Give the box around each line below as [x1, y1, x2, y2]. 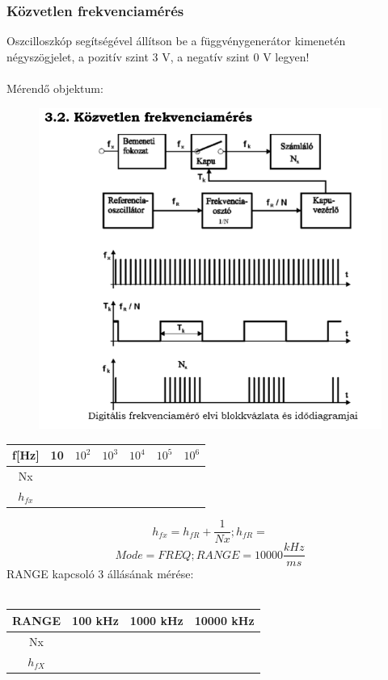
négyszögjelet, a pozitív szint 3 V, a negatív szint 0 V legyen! [6, 48, 310, 65]
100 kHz [72, 611, 119, 628]
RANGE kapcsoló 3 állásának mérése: [6, 565, 194, 582]
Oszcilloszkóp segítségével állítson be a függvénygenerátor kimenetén [6, 32, 346, 49]
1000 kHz [129, 611, 183, 628]
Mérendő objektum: [6, 80, 103, 96]
